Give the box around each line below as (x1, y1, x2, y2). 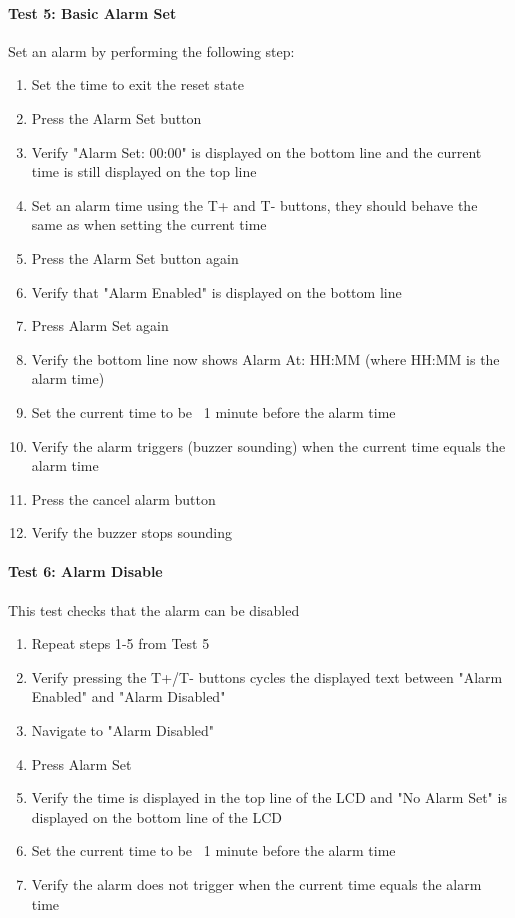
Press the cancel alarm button (31, 488, 216, 509)
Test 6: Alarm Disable (8, 561, 163, 582)
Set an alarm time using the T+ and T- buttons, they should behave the (31, 194, 478, 215)
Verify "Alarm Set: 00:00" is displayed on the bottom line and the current (31, 141, 482, 162)
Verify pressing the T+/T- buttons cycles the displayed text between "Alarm (31, 666, 503, 687)
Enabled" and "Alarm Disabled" (31, 686, 226, 707)
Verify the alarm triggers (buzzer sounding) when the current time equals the (31, 435, 506, 456)
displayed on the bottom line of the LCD (31, 806, 282, 827)
